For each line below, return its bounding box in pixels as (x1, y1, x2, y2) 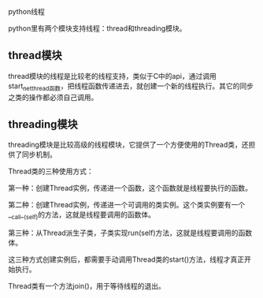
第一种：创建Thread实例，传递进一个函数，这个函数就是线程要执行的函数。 (8, 184, 253, 193)
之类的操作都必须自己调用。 (8, 92, 98, 102)
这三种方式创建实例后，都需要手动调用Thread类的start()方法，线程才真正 (8, 255, 245, 264)
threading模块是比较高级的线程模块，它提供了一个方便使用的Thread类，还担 (8, 140, 256, 150)
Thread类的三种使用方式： (8, 166, 94, 176)
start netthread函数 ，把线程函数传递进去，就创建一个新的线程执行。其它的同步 (8, 81, 254, 92)
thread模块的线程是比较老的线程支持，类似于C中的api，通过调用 (8, 71, 217, 80)
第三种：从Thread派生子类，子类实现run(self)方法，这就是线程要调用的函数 (8, 228, 253, 238)
